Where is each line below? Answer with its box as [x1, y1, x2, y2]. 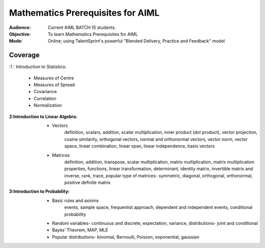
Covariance [33, 89, 57, 95]
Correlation [33, 96, 56, 101]
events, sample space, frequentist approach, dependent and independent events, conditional [64, 204, 253, 210]
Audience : [9, 25, 31, 30]
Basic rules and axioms [52, 198, 99, 203]
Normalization [33, 102, 62, 108]
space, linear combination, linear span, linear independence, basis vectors [64, 143, 215, 149]
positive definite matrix [64, 179, 111, 186]
